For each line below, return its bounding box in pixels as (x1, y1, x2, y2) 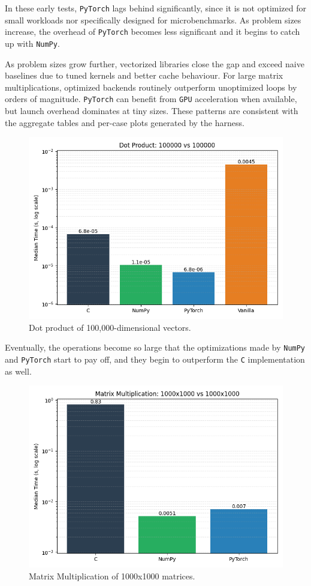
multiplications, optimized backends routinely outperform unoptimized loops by (5, 80, 297, 93)
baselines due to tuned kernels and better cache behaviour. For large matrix (5, 69, 283, 82)
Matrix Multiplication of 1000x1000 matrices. (29, 569, 195, 582)
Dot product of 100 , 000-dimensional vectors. (29, 321, 191, 333)
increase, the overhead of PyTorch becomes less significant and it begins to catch (5, 25, 300, 38)
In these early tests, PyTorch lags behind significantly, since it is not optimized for (5, 2, 307, 14)
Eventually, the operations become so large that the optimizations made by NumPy (5, 341, 306, 354)
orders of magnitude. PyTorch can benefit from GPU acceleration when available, (5, 92, 297, 105)
